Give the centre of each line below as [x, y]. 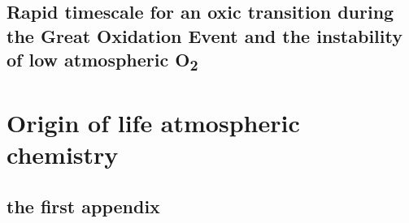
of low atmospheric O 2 [102, 61]
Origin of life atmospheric [153, 123]
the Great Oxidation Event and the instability [204, 35]
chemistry [63, 154]
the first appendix [83, 206]
